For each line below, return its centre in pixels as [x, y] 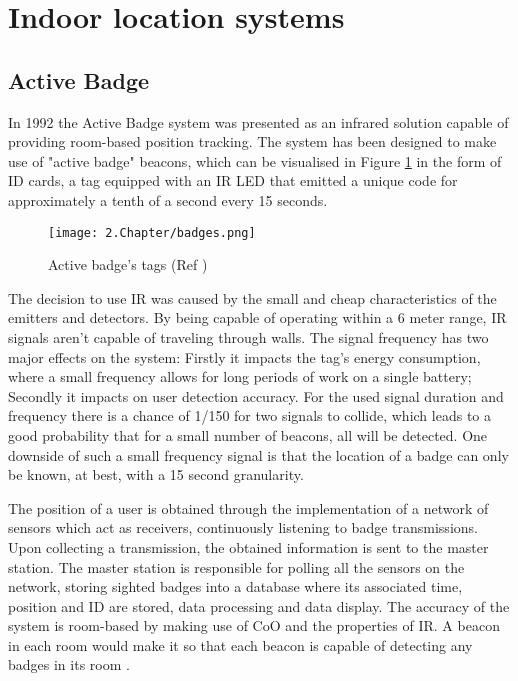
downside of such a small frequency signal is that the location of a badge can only [258, 454]
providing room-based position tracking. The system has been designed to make [252, 141]
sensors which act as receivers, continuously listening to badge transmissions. [243, 527]
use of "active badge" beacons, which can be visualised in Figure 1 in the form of [255, 160]
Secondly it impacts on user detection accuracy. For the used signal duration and [256, 395]
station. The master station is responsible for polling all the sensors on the [236, 566]
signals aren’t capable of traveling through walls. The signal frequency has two [248, 336]
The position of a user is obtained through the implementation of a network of [248, 507]
